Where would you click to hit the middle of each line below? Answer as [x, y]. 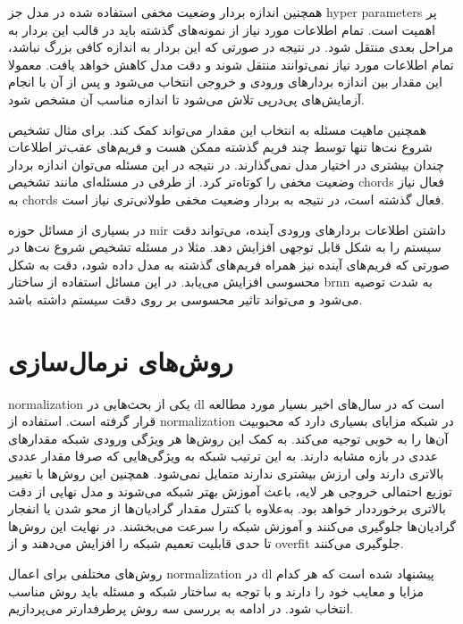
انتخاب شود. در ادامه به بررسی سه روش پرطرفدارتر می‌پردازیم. [181, 608]
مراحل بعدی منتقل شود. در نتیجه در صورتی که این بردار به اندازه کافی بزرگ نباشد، [231, 47]
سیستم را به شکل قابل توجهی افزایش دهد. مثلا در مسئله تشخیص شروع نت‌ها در [225, 247]
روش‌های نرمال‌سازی [121, 360]
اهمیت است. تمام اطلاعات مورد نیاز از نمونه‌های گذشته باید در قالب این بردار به [222, 29]
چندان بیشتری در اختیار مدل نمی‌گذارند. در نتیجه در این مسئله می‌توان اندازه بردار [226, 164]
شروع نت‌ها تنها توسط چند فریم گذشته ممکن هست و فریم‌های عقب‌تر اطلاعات [220, 147]
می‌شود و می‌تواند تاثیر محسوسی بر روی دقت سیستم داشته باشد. [185, 299]
